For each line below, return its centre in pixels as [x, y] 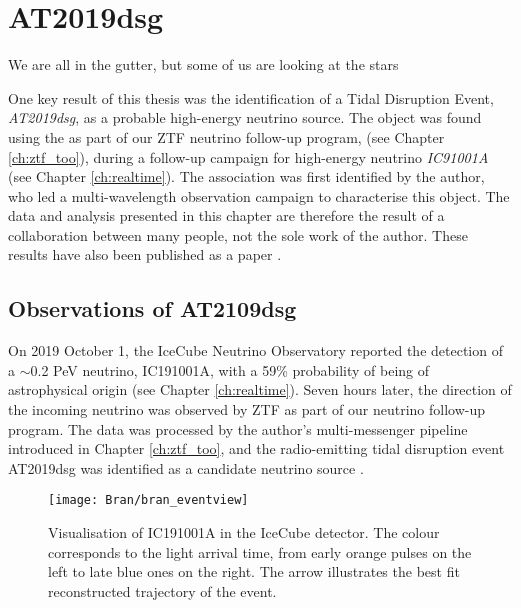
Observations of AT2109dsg [152, 308]
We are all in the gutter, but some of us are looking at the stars [203, 64]
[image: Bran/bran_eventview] [148, 500]
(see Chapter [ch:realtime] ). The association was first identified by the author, [246, 176]
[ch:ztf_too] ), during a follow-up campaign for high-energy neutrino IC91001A [248, 156]
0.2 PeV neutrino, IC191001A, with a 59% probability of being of [230, 369]
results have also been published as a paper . [145, 254]
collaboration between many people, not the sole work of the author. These [238, 234]
